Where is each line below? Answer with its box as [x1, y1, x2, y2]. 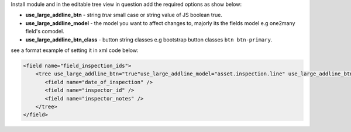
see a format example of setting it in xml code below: [11, 47, 139, 54]
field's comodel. [25, 28, 64, 35]
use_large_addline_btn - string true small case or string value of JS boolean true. [25, 12, 222, 19]
